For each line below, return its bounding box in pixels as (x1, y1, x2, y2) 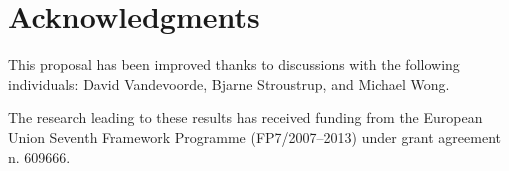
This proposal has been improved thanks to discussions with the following (8, 54, 460, 75)
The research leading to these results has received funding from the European (8, 107, 483, 128)
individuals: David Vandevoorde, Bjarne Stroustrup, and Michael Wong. (8, 73, 450, 94)
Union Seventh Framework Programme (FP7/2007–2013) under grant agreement (8, 126, 502, 147)
